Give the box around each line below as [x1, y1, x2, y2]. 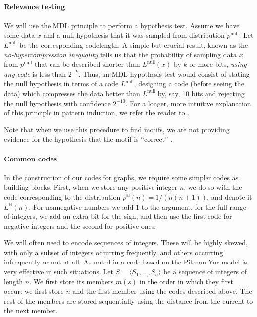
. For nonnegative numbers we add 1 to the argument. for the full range [29, 201, 247, 211]
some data [4, 30, 35, 40]
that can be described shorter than [34, 59, 140, 69]
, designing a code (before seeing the [134, 78, 244, 89]
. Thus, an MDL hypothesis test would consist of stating [78, 68, 250, 79]
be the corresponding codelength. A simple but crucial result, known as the [19, 39, 248, 50]
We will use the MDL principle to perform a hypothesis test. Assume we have [4, 20, 240, 30]
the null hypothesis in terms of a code [4, 78, 119, 89]
